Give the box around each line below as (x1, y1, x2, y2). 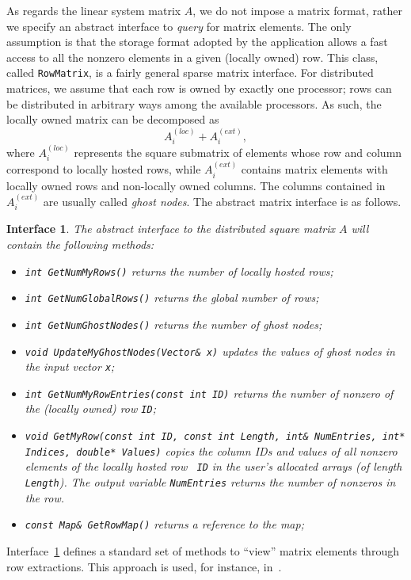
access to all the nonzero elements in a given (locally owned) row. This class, (6, 48, 379, 65)
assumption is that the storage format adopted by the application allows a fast (6, 33, 388, 50)
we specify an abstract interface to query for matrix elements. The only (6, 17, 352, 34)
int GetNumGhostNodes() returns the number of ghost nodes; (25, 315, 322, 332)
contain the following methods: (6, 235, 154, 252)
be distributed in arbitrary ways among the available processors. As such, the (6, 95, 382, 112)
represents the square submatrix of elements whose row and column (74, 143, 402, 160)
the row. (25, 489, 64, 506)
